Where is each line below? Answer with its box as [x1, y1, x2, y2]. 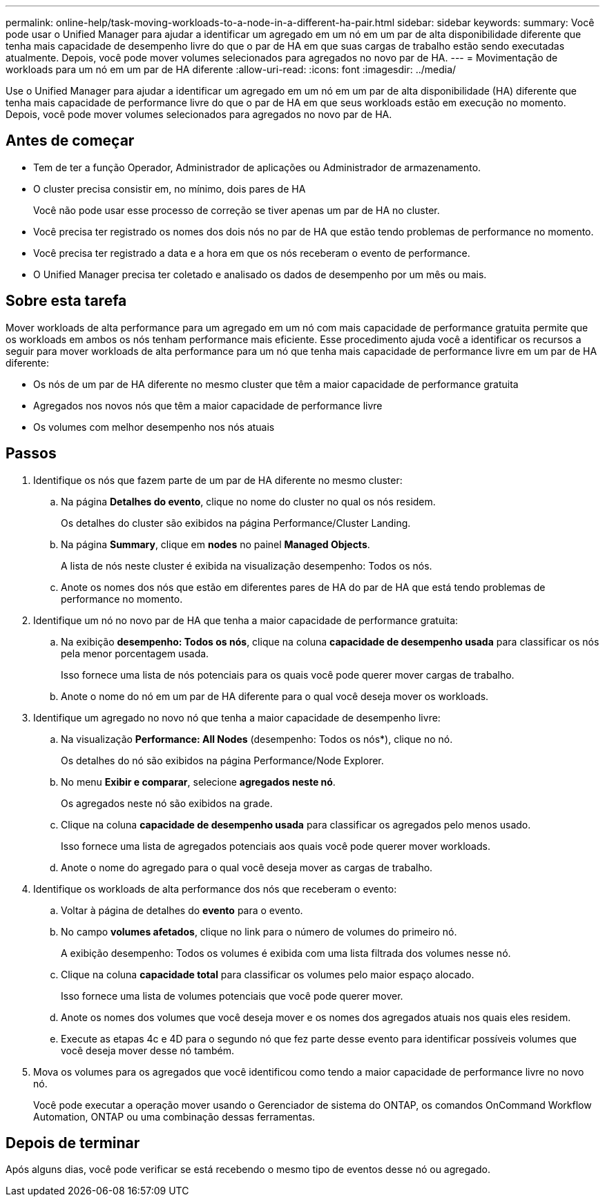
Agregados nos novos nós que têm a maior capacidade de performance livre [33, 399, 383, 411]
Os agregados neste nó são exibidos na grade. [61, 797, 273, 809]
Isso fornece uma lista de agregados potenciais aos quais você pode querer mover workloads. [61, 840, 490, 852]
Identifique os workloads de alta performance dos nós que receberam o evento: [33, 882, 397, 895]
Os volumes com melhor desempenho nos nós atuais [33, 420, 275, 433]
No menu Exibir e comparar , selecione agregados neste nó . [61, 775, 336, 788]
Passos [6, 445, 57, 463]
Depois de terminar [6, 1134, 140, 1152]
